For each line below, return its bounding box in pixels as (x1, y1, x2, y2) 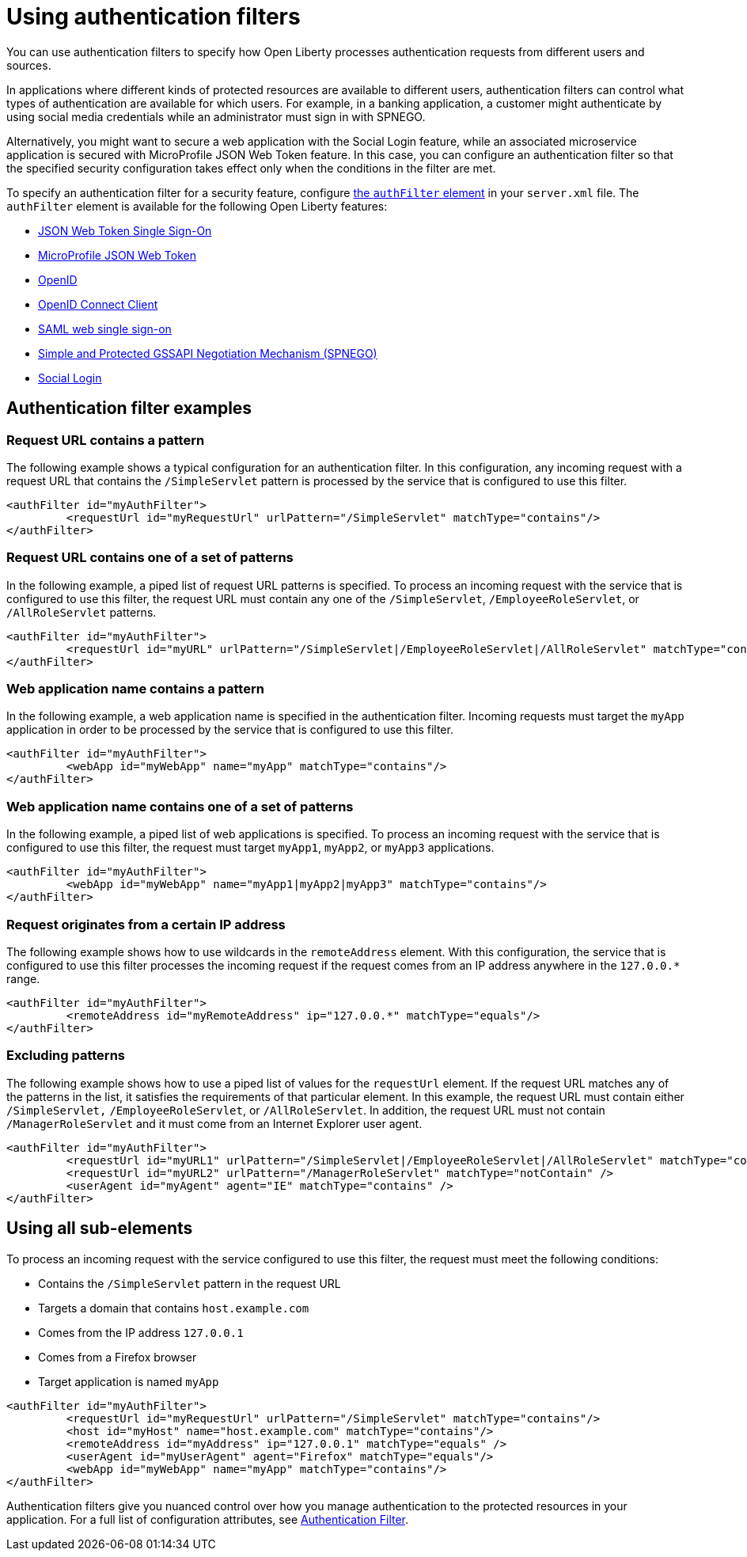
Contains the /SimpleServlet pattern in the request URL (38, 1276, 341, 1290)
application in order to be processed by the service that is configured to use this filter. (6, 723, 453, 737)
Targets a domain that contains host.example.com (38, 1301, 309, 1315)
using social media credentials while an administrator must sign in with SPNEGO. (6, 109, 426, 123)
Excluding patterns (6, 1047, 125, 1064)
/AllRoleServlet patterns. (6, 605, 157, 619)
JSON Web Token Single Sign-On (38, 223, 212, 237)
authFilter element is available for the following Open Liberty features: (6, 199, 388, 213)
